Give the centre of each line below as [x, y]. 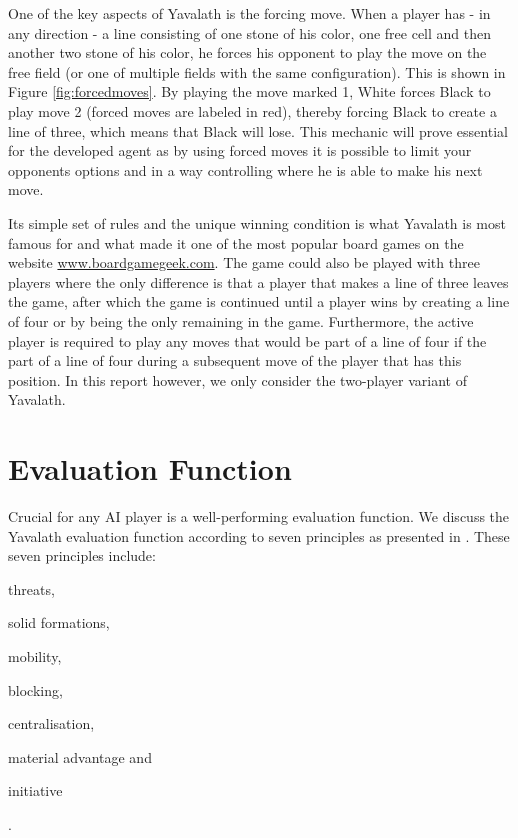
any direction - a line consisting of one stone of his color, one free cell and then [250, 32]
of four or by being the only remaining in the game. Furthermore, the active [241, 320]
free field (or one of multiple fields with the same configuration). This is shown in [257, 71]
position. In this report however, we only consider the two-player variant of [237, 379]
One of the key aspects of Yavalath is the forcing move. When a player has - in [249, 13]
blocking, [35, 689]
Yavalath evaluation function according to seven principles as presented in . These [259, 535]
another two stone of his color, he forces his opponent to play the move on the [247, 52]
